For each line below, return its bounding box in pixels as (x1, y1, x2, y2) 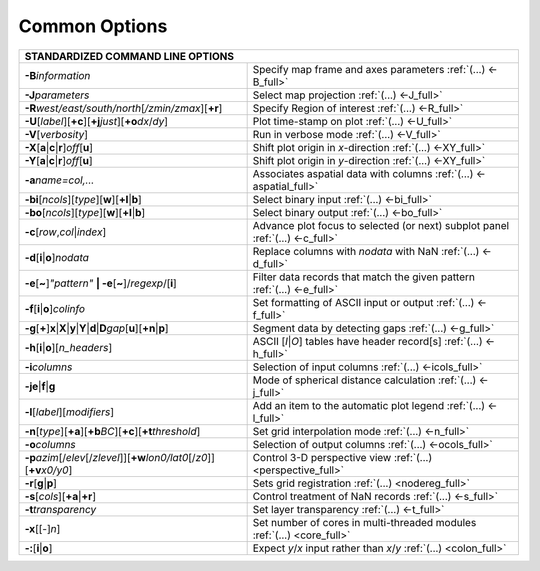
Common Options (18, 15, 168, 37)
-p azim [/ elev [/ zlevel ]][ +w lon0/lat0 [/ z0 (24, 450, 208, 464)
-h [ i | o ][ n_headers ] (24, 340, 113, 354)
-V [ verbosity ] (24, 127, 89, 141)
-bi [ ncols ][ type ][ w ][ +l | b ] (24, 192, 142, 206)
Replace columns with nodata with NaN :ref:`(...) (252, 244, 480, 258)
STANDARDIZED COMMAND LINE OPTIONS (24, 49, 235, 63)
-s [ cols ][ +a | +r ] (24, 489, 97, 503)
